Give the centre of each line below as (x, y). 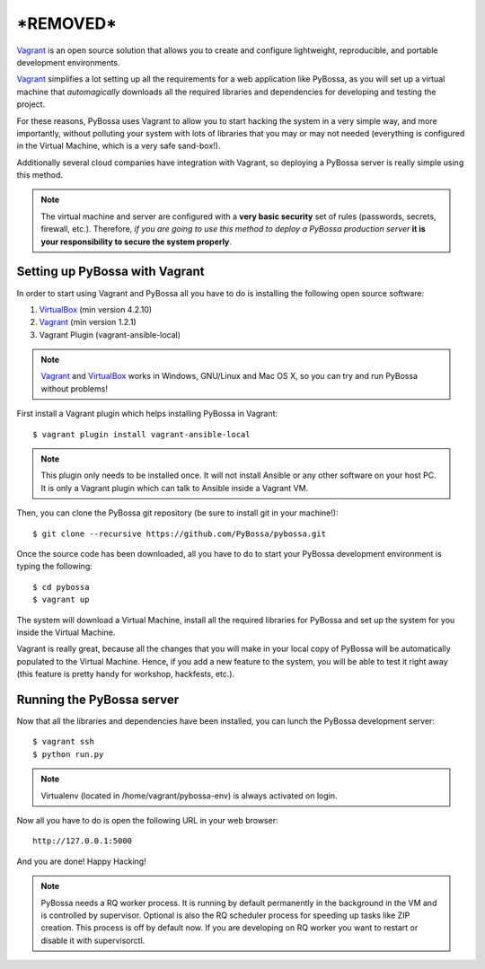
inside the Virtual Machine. (66, 632)
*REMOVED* (66, 23)
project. (31, 104)
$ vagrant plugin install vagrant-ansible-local (141, 434)
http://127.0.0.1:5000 (83, 841)
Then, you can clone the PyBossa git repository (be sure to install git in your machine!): (177, 513)
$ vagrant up (61, 600)
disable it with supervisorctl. (93, 940)
